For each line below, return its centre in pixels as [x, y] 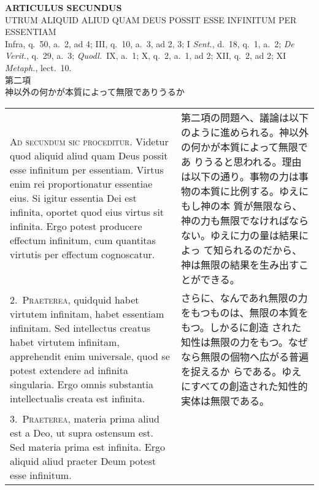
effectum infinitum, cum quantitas [83, 240]
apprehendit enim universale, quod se [90, 356]
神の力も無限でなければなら [245, 220]
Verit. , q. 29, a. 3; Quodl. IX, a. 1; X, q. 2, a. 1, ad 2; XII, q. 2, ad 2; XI [146, 56]
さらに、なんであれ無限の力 [244, 297]
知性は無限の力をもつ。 [235, 342]
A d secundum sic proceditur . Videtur [89, 142]
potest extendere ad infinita [69, 370]
